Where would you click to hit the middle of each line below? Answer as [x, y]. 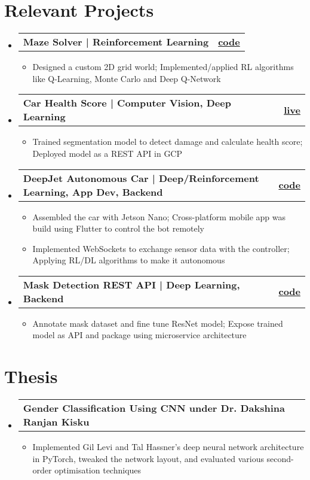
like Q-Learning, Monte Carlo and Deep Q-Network [127, 78]
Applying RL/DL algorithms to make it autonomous [129, 260]
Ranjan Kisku [56, 422]
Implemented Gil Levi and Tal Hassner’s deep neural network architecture [168, 447]
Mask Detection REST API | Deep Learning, [131, 284]
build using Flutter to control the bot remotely [119, 228]
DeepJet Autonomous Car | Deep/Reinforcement [141, 178]
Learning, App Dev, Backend [93, 192]
